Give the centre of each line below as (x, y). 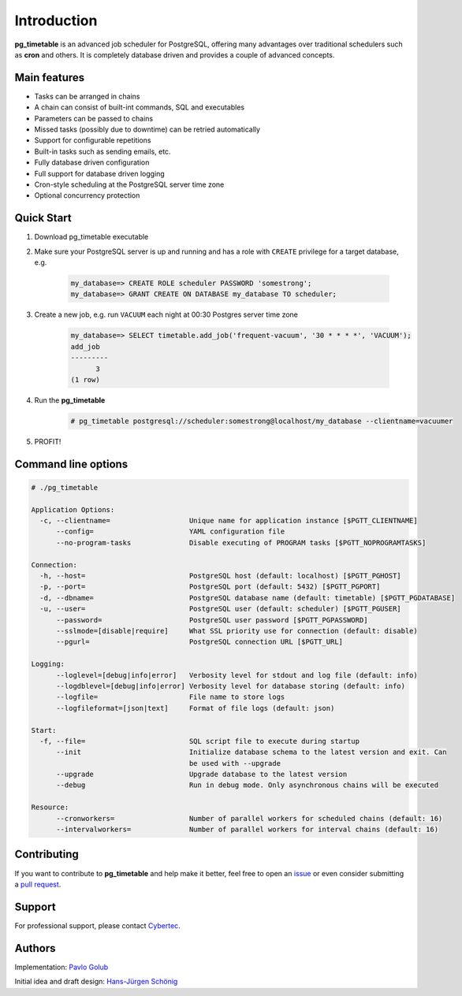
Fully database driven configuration (92, 162)
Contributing (47, 855)
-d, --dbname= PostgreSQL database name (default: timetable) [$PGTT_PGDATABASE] (248, 598)
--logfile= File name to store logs (171, 697)
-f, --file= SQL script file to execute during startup (200, 741)
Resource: (50, 807)
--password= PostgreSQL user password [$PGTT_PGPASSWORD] (212, 620)
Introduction (56, 20)
